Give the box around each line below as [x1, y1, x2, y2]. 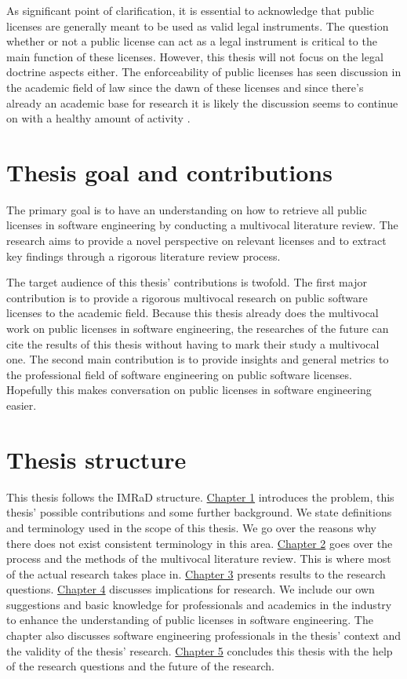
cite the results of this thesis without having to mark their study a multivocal [6, 335, 380, 352]
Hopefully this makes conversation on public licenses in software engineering [6, 381, 372, 398]
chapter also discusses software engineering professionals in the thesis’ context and [6, 627, 402, 644]
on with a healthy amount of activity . [6, 110, 191, 126]
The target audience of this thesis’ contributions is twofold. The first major [6, 274, 367, 290]
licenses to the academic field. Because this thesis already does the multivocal [6, 305, 379, 321]
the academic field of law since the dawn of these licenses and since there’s [6, 78, 364, 95]
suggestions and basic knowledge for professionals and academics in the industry [6, 596, 392, 612]
